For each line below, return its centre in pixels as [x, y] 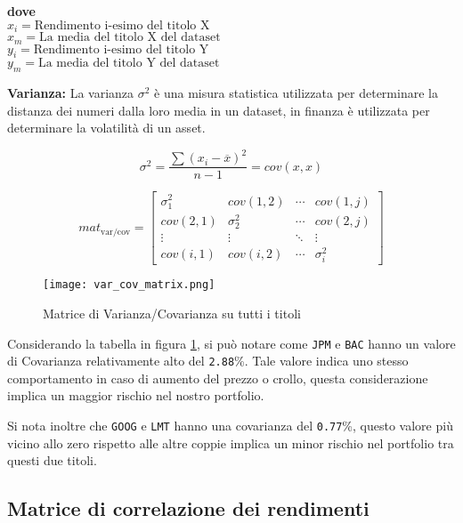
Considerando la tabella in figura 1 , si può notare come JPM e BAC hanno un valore [231, 343]
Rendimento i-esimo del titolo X [122, 25]
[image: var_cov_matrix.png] [129, 285]
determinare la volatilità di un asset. [106, 128]
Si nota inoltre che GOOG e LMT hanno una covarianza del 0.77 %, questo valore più [230, 426]
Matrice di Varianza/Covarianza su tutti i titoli [172, 313]
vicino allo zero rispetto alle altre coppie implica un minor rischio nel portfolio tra [231, 443]
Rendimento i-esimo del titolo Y [121, 49]
